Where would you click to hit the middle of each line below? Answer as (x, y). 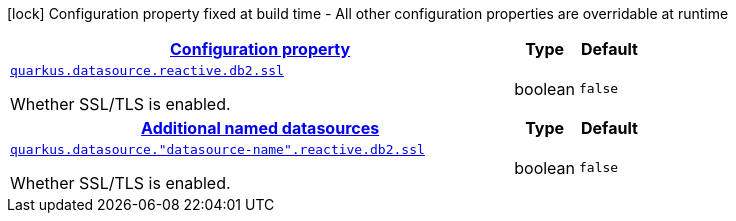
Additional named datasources (260, 128)
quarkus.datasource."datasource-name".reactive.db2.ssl (217, 149)
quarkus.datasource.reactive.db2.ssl (147, 70)
